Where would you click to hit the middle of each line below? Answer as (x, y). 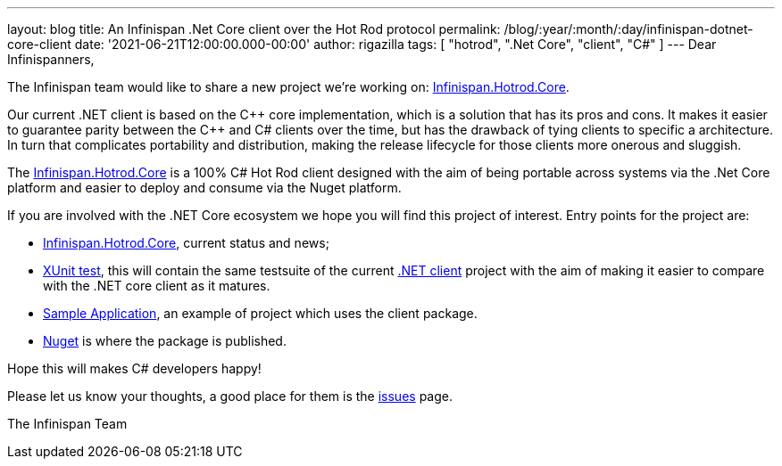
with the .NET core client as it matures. (157, 286)
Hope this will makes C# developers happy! (134, 368)
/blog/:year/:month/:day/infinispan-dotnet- (628, 29)
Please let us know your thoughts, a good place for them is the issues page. (230, 396)
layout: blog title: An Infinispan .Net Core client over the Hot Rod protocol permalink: (254, 29)
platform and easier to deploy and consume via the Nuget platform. (204, 188)
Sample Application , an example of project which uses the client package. (260, 313)
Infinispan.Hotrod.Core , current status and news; (186, 243)
